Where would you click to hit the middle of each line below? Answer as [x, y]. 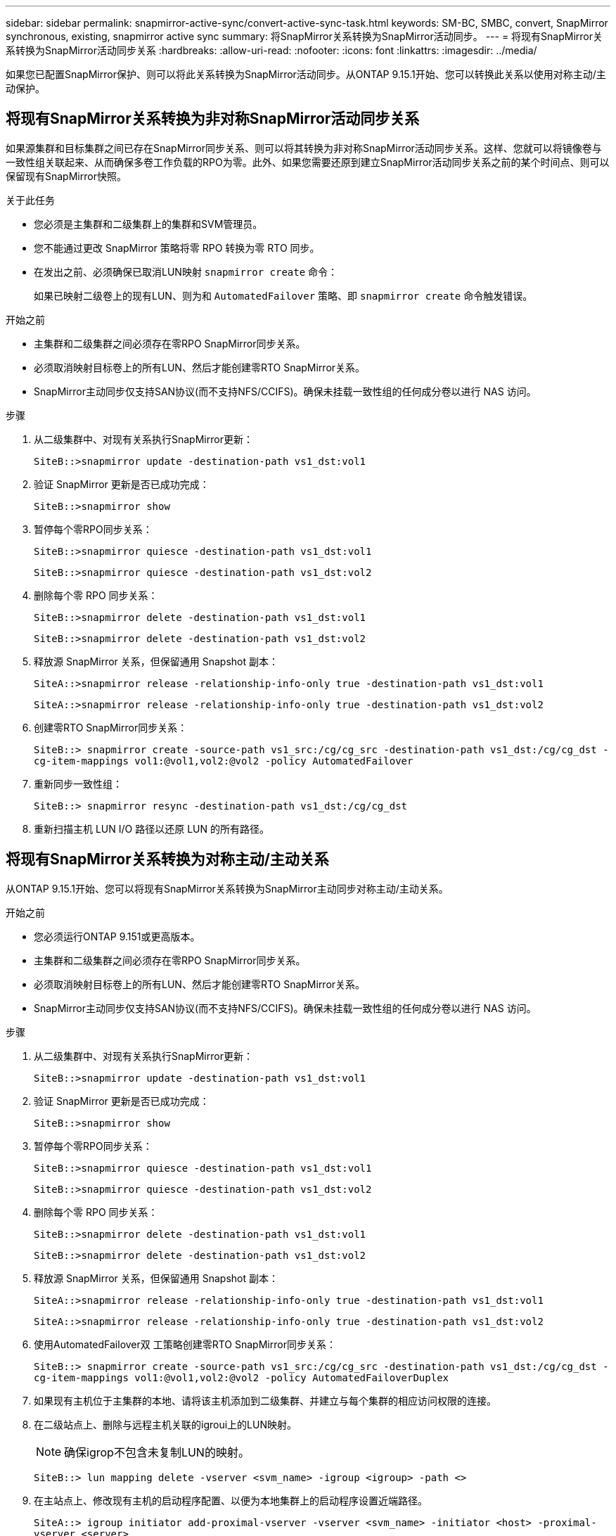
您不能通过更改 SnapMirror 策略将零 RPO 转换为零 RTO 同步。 [177, 248]
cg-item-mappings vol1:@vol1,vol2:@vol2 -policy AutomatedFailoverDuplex [242, 1377]
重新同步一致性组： [78, 783]
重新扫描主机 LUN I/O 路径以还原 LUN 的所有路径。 [152, 828]
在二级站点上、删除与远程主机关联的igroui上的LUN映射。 [165, 1424]
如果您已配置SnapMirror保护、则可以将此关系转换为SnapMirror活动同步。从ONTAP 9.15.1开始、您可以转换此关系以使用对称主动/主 [306, 74]
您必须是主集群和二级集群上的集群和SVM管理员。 [148, 224]
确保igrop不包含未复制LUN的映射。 [157, 1452]
